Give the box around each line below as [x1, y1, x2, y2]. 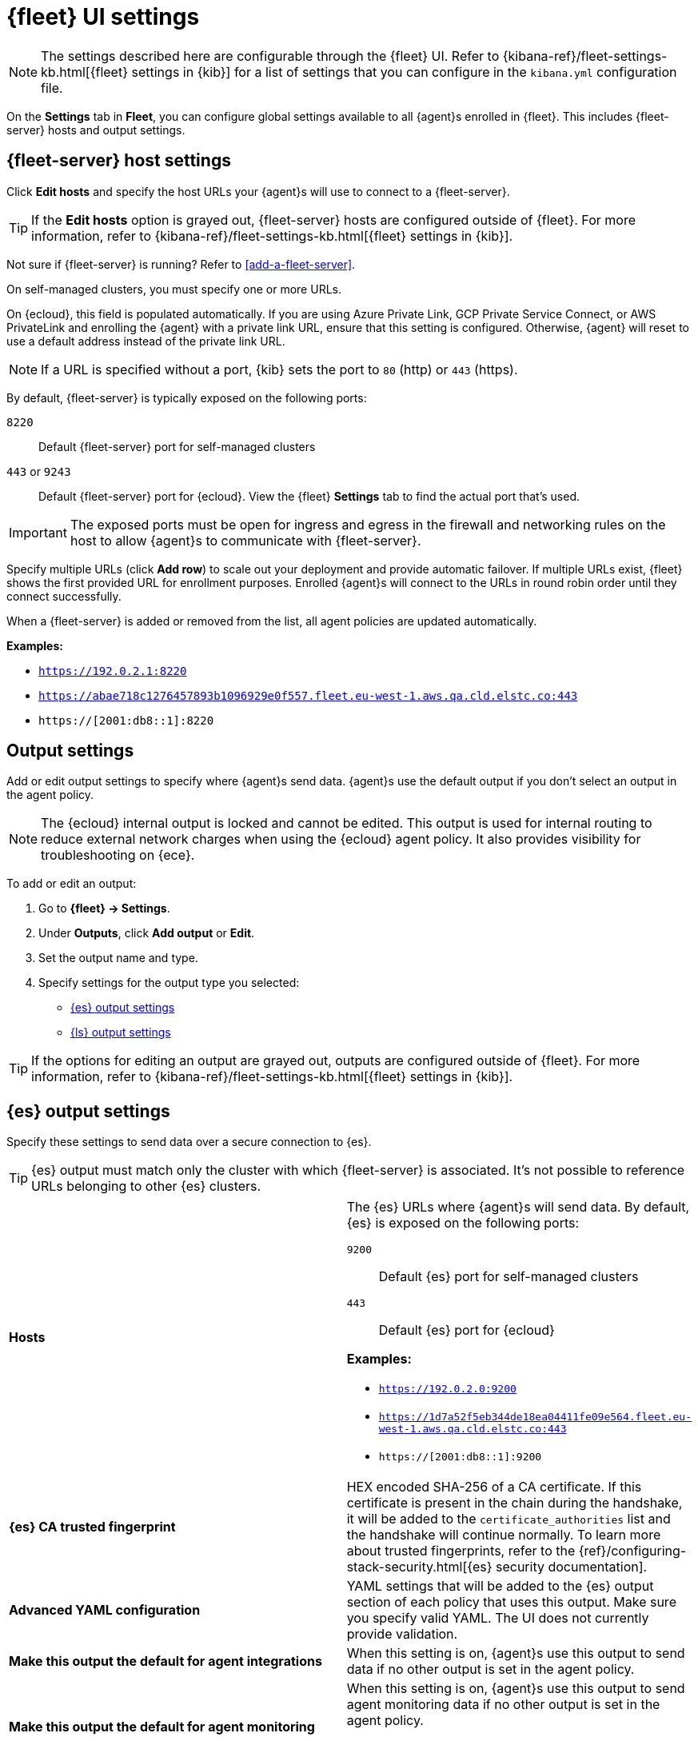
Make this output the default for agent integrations [9, 1653, 322, 1670]
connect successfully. [6, 589, 122, 603]
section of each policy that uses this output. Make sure [346, 1594, 676, 1611]
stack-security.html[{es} [346, 1559, 493, 1575]
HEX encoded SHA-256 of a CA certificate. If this [346, 1479, 642, 1495]
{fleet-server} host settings [6, 150, 231, 171]
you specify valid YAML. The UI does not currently [346, 1610, 649, 1627]
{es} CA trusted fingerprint [9, 1519, 176, 1535]
